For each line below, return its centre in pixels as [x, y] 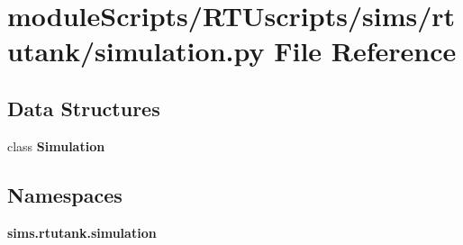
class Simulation [56, 145]
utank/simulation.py [136, 51]
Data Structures [84, 108]
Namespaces [65, 194]
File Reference [365, 51]
